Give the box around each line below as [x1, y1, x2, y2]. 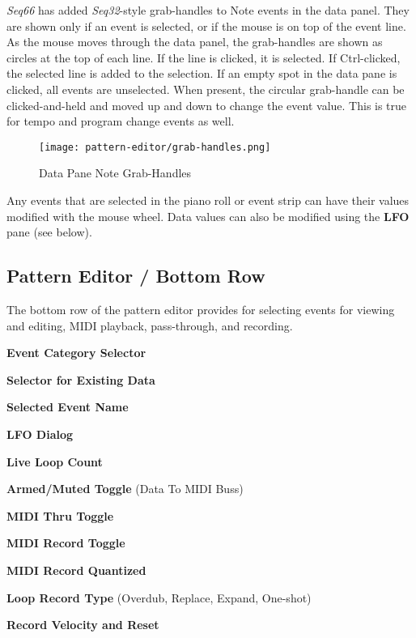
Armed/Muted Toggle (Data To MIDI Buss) [6, 480, 244, 497]
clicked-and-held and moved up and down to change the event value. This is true [6, 96, 407, 113]
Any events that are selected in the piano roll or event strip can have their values [6, 192, 410, 208]
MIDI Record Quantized [6, 561, 146, 578]
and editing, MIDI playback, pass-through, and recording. [6, 317, 293, 334]
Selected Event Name [6, 398, 129, 415]
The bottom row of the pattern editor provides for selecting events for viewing [6, 300, 395, 317]
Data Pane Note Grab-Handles [39, 164, 192, 181]
